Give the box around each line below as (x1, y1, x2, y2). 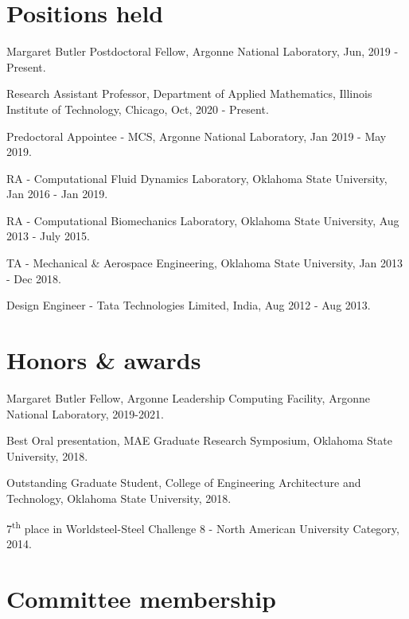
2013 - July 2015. (6, 228, 90, 244)
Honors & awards (6, 344, 201, 376)
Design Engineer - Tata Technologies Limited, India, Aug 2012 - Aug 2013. (6, 297, 371, 313)
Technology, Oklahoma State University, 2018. (6, 489, 232, 506)
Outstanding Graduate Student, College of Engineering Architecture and (6, 474, 361, 491)
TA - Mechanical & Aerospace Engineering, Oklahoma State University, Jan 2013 (6, 255, 403, 271)
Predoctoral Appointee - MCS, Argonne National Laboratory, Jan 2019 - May (6, 127, 387, 144)
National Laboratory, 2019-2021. (6, 405, 164, 422)
